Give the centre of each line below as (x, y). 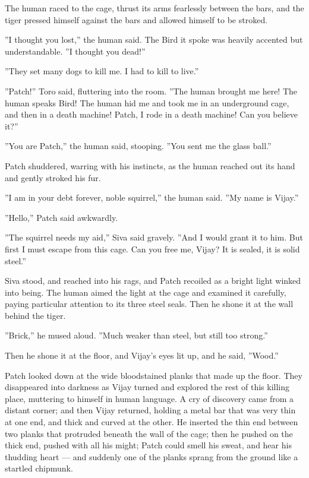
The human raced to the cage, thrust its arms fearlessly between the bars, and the (154, 8)
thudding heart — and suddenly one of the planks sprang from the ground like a (152, 456)
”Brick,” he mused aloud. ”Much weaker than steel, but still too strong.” (136, 335)
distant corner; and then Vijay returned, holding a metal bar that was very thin (150, 410)
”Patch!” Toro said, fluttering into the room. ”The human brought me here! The (151, 91)
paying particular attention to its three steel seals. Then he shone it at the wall (149, 304)
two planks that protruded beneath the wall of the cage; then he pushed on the (149, 433)
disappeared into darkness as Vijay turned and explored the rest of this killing (147, 387)
